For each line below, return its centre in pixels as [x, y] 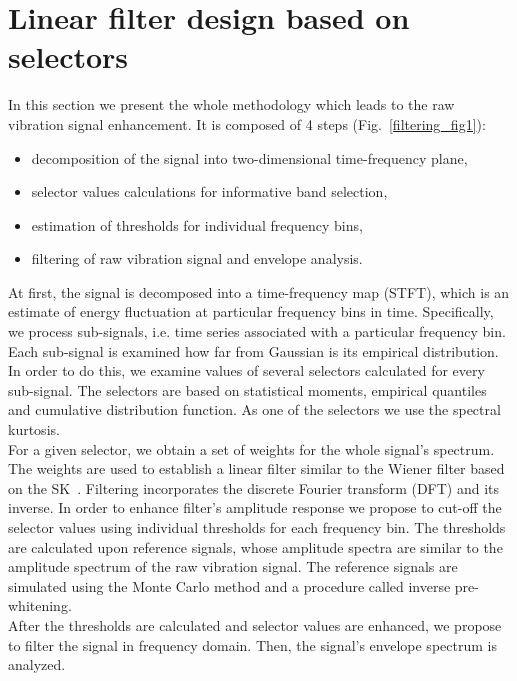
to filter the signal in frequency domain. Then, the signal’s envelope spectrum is [252, 644]
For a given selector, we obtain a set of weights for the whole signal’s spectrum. [251, 448]
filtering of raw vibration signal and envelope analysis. [197, 258]
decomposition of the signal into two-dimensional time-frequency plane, [249, 157]
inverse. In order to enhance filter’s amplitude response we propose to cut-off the [255, 507]
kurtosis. [34, 429]
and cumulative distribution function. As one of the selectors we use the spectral [254, 409]
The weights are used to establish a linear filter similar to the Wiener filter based [256, 468]
